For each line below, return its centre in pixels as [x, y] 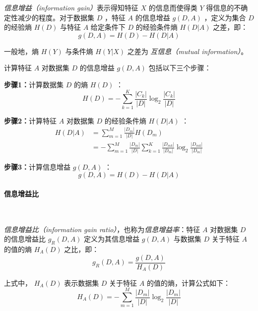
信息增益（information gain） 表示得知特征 [71, 7]
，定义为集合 [225, 17]
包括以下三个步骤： [180, 68]
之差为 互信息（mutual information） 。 [188, 51]
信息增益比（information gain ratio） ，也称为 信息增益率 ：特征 [102, 229]
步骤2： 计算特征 [31, 120]
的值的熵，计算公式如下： [188, 282]
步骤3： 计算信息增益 [37, 166]
